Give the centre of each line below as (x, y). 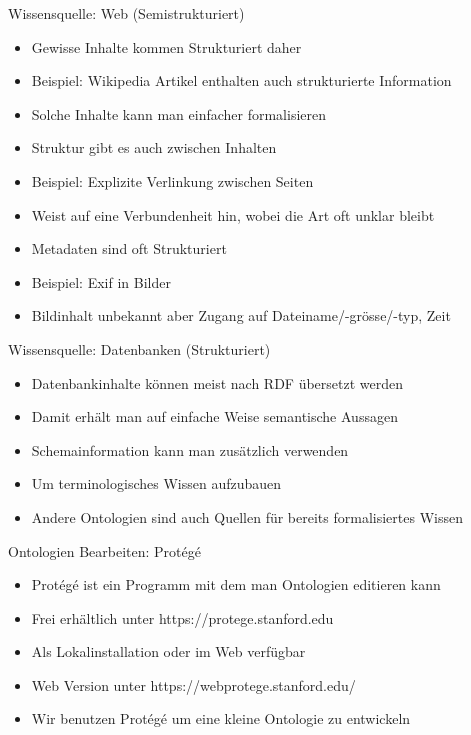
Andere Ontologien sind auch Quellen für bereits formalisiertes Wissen (247, 516)
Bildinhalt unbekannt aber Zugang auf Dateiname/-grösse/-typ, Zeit (241, 315)
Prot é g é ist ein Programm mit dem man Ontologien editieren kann (236, 584)
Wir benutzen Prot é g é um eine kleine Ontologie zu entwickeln (221, 718)
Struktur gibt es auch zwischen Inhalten (154, 147)
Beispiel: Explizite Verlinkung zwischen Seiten (172, 180)
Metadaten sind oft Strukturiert (129, 248)
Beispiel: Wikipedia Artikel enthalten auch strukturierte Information (241, 80)
